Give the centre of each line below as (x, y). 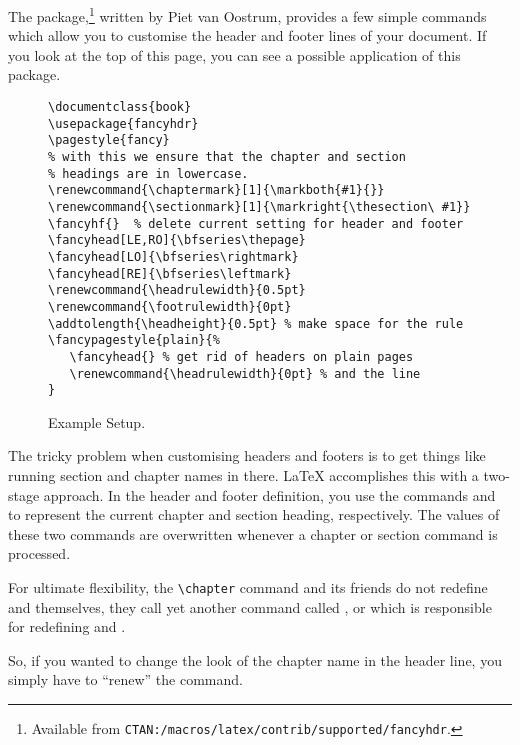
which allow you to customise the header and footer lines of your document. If (247, 35)
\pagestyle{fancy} (109, 140)
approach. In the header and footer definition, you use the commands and (269, 494)
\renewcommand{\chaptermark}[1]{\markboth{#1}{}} (216, 190)
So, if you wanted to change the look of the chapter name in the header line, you (255, 659)
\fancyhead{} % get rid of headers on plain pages (241, 356)
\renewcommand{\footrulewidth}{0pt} (170, 306)
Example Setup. (97, 421)
